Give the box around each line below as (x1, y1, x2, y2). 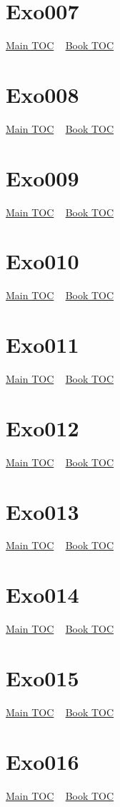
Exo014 (6, 580, 79, 609)
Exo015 (6, 663, 79, 692)
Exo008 (6, 79, 79, 109)
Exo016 (6, 746, 79, 776)
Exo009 (6, 163, 79, 192)
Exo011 (6, 330, 79, 359)
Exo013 (6, 496, 79, 526)
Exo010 (6, 246, 79, 276)
